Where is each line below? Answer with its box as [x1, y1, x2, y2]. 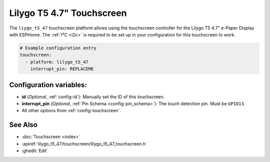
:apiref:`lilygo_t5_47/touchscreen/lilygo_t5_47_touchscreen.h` [21, 141, 147, 147]
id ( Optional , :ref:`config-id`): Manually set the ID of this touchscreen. [21, 94, 165, 100]
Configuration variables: [9, 80, 87, 89]
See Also [9, 121, 37, 129]
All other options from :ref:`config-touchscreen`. [21, 108, 121, 114]
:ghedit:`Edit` [21, 148, 48, 154]
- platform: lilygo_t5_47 [25, 59, 88, 65]
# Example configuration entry [19, 45, 97, 51]
